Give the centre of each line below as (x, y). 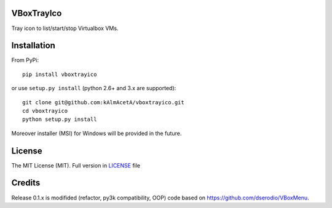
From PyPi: (25, 60)
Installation (33, 46)
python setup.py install (60, 119)
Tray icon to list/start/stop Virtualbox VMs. (65, 28)
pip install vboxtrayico (60, 74)
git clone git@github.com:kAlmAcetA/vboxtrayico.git (103, 102)
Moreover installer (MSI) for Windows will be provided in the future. (97, 133)
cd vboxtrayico (45, 111)
